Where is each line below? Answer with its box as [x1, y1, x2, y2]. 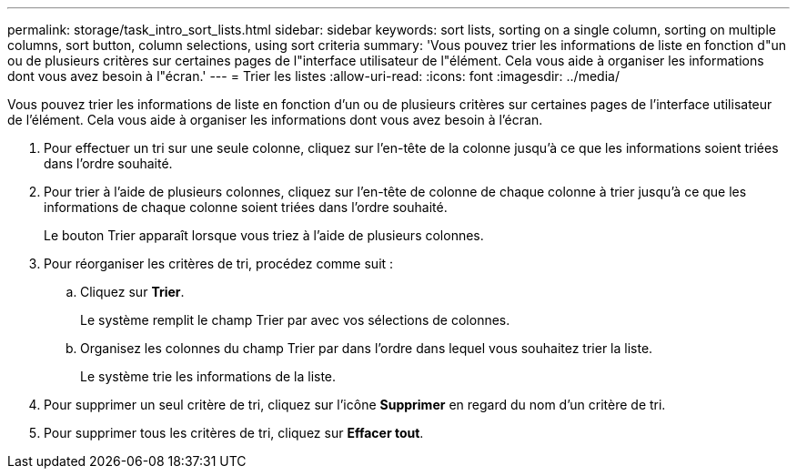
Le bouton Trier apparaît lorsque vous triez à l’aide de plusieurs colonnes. [44, 228, 484, 243]
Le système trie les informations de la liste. [80, 369, 337, 384]
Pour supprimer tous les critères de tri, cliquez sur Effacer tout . [44, 425, 424, 441]
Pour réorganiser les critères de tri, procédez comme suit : [44, 256, 394, 271]
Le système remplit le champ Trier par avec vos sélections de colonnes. [80, 312, 510, 328]
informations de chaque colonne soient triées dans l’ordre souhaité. [44, 199, 448, 215]
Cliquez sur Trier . [80, 284, 185, 299]
